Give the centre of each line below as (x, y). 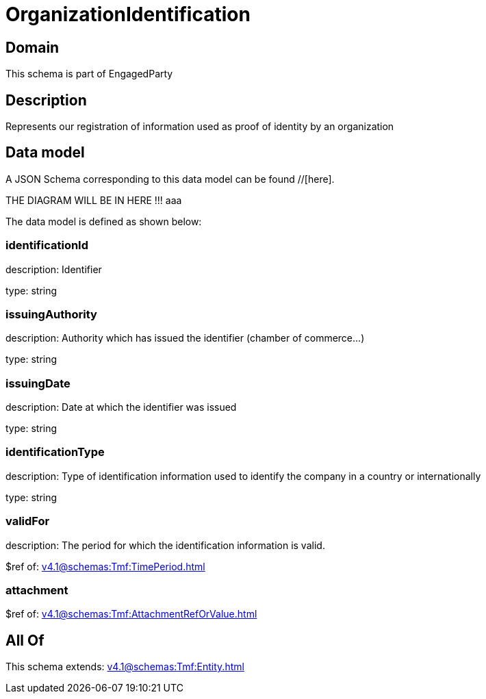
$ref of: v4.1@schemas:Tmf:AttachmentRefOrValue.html (131, 614)
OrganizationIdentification (128, 14)
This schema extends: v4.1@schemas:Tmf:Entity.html (125, 667)
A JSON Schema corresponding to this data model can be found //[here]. (170, 179)
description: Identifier (54, 269)
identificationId (47, 245)
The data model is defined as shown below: (104, 221)
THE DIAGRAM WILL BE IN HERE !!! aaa (94, 200)
